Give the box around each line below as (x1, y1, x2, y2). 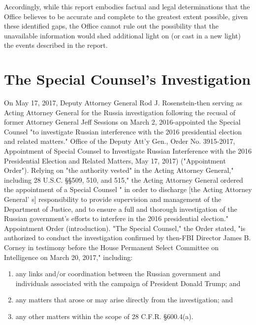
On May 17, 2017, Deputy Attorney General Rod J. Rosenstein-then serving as (4, 97, 242, 108)
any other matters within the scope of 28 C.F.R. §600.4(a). (15, 311, 193, 321)
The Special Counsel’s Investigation (4, 69, 251, 89)
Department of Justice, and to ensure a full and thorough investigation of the (4, 203, 237, 214)
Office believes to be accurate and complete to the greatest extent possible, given (4, 11, 248, 21)
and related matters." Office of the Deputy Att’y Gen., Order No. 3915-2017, (4, 136, 235, 146)
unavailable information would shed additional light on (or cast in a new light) (4, 30, 241, 40)
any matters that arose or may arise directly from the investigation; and (15, 294, 233, 305)
